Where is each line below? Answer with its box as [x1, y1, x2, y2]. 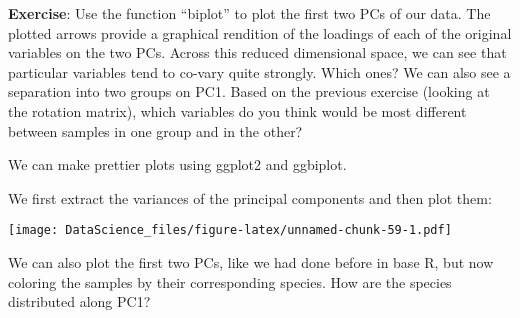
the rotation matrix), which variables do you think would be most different [8, 100, 467, 121]
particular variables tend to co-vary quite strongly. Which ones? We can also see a [8, 61, 511, 82]
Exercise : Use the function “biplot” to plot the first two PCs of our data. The [8, 3, 491, 23]
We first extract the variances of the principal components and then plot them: [8, 187, 492, 208]
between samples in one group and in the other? [8, 120, 303, 141]
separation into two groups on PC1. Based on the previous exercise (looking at [8, 81, 490, 102]
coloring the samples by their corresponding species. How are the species [8, 271, 452, 292]
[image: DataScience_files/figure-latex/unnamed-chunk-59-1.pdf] [8, 223, 452, 238]
